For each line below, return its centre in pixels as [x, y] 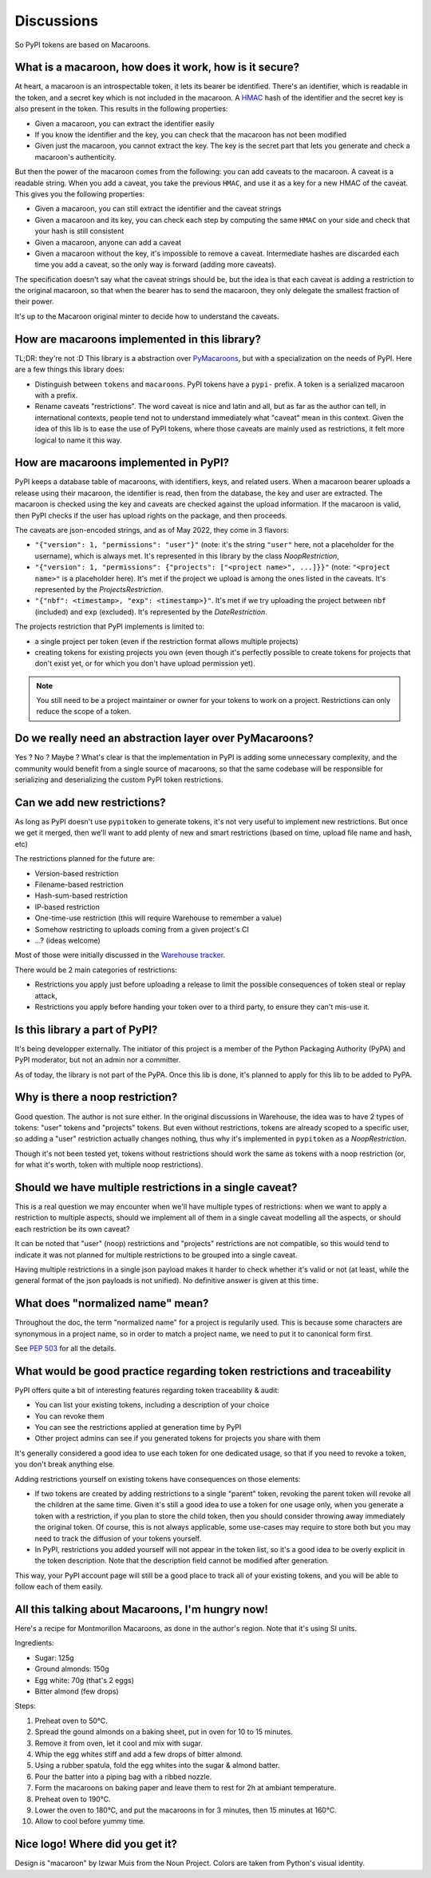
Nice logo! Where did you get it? [96, 1844]
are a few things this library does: [70, 369]
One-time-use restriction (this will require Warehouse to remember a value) [158, 918]
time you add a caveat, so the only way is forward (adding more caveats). [156, 264]
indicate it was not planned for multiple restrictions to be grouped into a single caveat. [156, 1255]
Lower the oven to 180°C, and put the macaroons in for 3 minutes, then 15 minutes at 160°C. [186, 1810]
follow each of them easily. [59, 1586]
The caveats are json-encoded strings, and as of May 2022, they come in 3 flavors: [152, 530]
